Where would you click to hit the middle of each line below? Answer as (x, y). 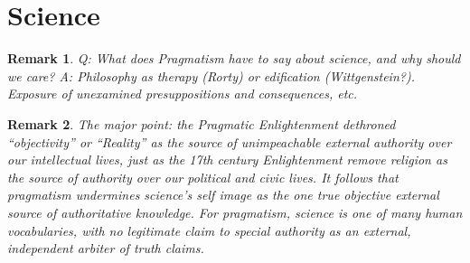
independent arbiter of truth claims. (106, 248)
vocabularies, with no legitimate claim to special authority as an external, (209, 230)
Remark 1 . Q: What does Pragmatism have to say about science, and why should (234, 58)
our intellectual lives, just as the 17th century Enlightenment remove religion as (227, 160)
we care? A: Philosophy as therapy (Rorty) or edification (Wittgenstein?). (211, 75)
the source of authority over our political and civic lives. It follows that (203, 177)
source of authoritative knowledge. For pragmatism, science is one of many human (235, 212)
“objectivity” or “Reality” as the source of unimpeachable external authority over (230, 141)
